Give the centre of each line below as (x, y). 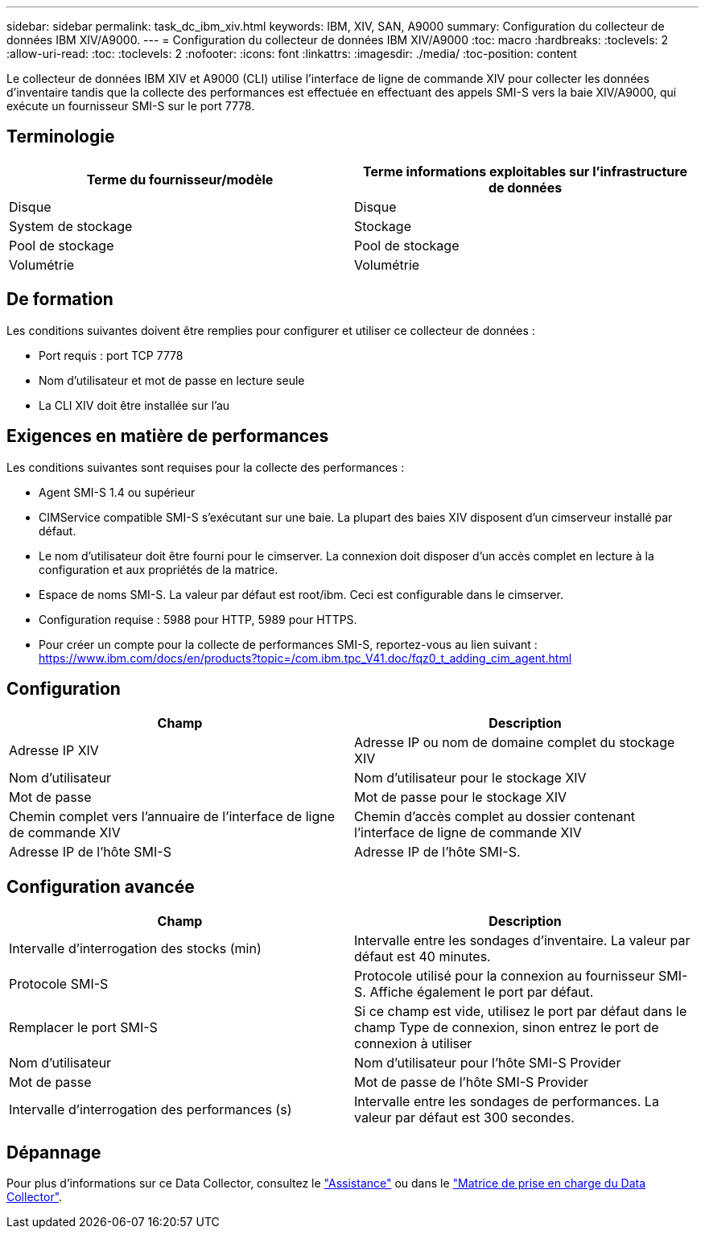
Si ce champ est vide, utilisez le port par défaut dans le (521, 1012)
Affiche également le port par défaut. (482, 992)
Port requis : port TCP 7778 (111, 355)
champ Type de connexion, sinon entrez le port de (507, 1028)
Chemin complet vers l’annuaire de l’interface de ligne (172, 817)
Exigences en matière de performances (168, 436)
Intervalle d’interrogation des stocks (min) (135, 949)
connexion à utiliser (413, 1044)
